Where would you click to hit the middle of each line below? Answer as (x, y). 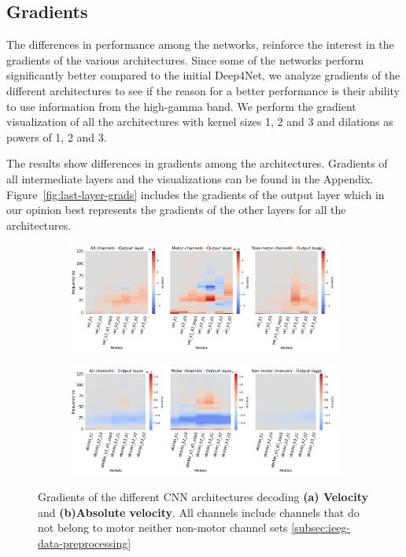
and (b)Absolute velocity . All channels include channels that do (199, 512)
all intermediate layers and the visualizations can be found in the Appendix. (190, 178)
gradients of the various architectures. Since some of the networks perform (185, 59)
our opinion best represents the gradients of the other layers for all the (176, 210)
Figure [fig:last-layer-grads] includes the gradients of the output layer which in (196, 194)
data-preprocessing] (85, 543)
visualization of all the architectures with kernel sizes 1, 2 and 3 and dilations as (200, 122)
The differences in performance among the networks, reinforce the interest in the (200, 44)
